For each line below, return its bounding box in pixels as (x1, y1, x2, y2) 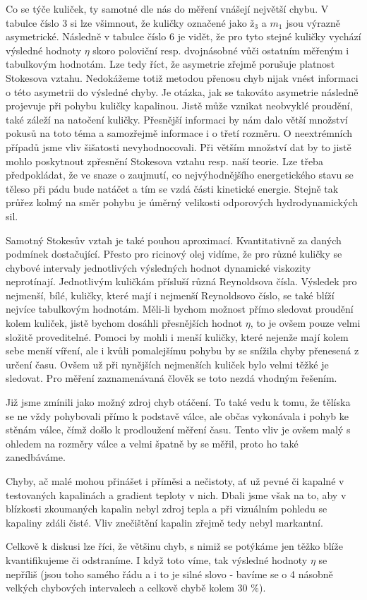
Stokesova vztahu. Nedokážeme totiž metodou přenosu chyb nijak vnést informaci (6, 70, 359, 85)
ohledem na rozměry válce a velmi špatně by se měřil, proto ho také (6, 436, 299, 450)
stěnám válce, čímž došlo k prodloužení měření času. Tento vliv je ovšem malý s (6, 422, 351, 437)
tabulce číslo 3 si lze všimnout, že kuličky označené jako (6, 15, 247, 30)
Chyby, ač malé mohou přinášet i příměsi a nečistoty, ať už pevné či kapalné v (6, 474, 344, 488)
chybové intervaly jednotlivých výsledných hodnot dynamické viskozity (6, 260, 311, 275)
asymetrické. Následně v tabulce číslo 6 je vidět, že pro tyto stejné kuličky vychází (6, 29, 361, 44)
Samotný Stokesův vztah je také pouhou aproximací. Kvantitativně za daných (6, 232, 342, 247)
